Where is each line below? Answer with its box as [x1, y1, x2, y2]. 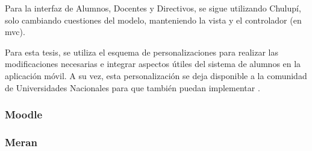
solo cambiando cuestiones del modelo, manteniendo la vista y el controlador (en [5, 13, 302, 26]
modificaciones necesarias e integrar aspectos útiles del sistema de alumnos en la [5, 57, 301, 70]
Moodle [5, 107, 43, 122]
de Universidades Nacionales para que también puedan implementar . [5, 81, 260, 94]
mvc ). [5, 25, 25, 38]
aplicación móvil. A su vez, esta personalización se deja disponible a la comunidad [5, 69, 307, 82]
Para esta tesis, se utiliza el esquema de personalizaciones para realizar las [5, 45, 278, 58]
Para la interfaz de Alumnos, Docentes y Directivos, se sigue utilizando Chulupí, [5, 2, 301, 14]
